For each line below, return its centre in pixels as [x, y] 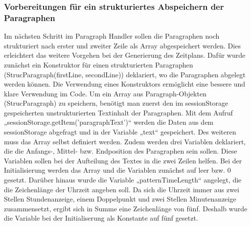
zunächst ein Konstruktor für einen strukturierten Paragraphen [99, 64]
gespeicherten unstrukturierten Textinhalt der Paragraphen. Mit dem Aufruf [118, 112]
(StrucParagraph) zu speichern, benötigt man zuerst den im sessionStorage [116, 103]
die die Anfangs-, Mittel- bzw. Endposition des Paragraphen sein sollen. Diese [121, 151]
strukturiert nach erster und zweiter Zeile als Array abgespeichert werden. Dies [122, 45]
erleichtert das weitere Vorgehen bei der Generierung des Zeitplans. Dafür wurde [125, 55]
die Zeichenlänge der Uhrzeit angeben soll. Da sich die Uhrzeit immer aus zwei [122, 189]
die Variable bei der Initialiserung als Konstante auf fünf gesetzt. [101, 218]
